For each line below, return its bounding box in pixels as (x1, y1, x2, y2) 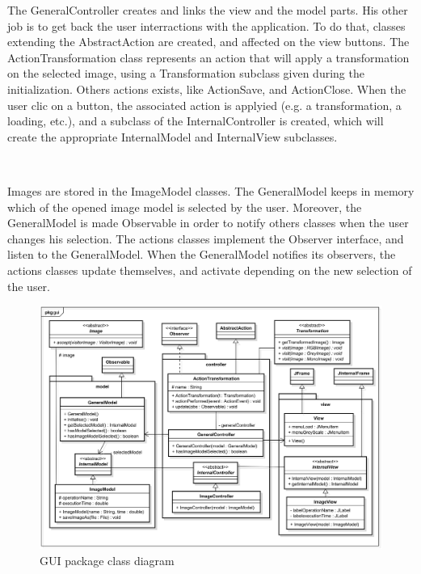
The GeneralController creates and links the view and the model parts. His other (7, 2, 408, 18)
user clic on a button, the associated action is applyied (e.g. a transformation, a (7, 96, 402, 113)
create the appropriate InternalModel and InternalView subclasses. (7, 128, 338, 145)
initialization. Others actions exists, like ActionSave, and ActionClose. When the (7, 80, 406, 97)
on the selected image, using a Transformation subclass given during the (7, 65, 364, 82)
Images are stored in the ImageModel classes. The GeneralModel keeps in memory (7, 182, 415, 199)
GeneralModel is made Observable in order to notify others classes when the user (7, 214, 409, 231)
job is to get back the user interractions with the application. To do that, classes (7, 17, 406, 34)
